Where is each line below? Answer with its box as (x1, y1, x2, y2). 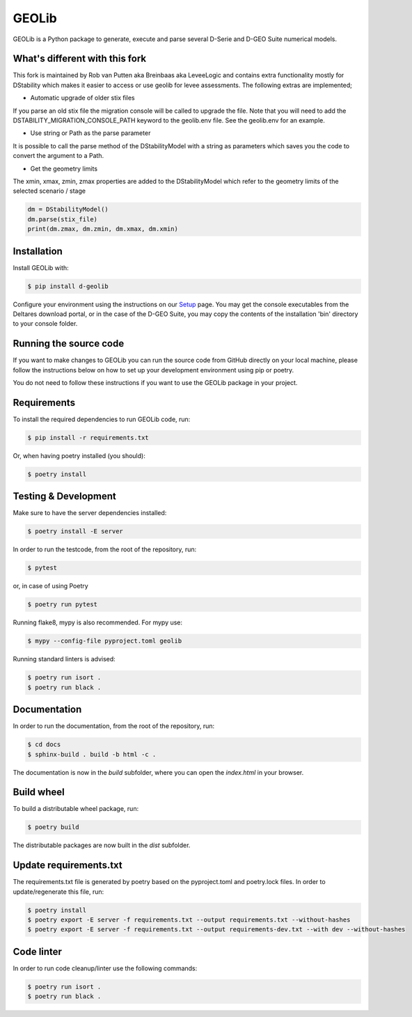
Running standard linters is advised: (13, 655, 116, 663)
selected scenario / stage (13, 187, 86, 195)
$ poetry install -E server (27, 528, 123, 535)
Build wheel (13, 787, 65, 798)
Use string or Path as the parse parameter (30, 129, 151, 137)
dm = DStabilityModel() (27, 205, 109, 214)
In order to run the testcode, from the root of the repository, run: (13, 545, 197, 553)
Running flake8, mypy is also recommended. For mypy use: (13, 618, 183, 626)
